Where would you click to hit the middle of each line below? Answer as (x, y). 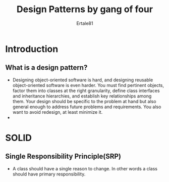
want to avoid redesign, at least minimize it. (58, 112)
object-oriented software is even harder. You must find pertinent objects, (88, 85)
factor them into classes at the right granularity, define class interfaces (86, 90)
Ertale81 (85, 23)
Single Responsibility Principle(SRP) (63, 156)
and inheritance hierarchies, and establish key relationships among (82, 96)
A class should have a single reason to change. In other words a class (85, 168)
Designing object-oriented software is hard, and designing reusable (83, 80)
